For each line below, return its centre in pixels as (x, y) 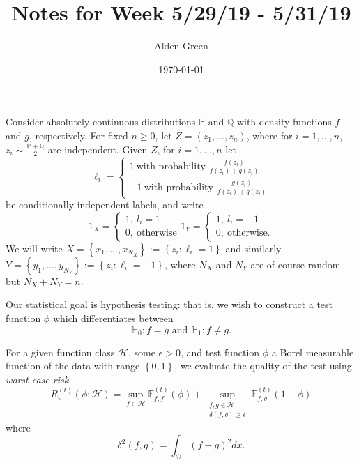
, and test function (220, 352)
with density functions (284, 122)
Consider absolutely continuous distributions (101, 122)
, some (142, 352)
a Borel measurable (313, 352)
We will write (34, 248)
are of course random (296, 264)
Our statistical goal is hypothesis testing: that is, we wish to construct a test (169, 304)
